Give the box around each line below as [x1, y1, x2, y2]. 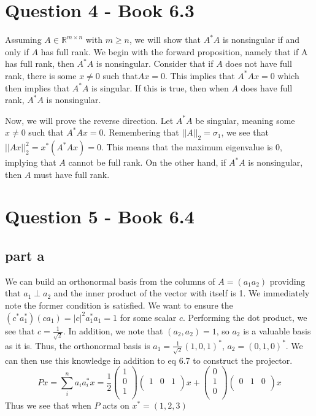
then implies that [5, 81, 70, 94]
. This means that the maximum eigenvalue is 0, [101, 141, 282, 153]
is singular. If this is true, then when [91, 81, 229, 94]
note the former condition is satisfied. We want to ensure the [5, 299, 233, 312]
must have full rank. [34, 168, 110, 180]
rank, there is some [5, 69, 77, 82]
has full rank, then [5, 57, 74, 70]
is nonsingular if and [222, 33, 300, 46]
